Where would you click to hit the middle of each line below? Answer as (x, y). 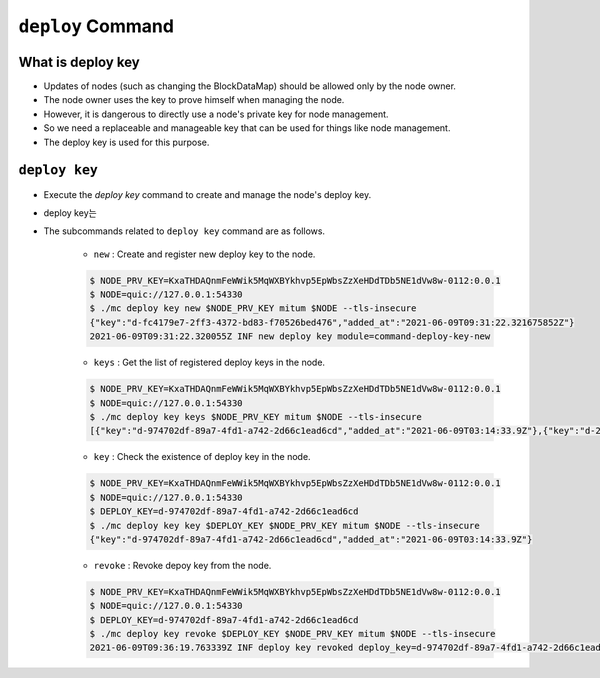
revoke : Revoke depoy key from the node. (182, 565)
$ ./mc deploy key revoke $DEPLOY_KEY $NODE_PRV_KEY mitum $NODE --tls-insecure (292, 634)
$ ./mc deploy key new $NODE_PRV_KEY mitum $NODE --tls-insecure (253, 308)
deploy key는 (70, 212)
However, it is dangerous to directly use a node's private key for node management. (216, 114)
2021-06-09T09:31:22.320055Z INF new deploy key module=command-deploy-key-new (290, 336)
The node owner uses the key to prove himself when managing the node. (194, 100)
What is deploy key (79, 61)
